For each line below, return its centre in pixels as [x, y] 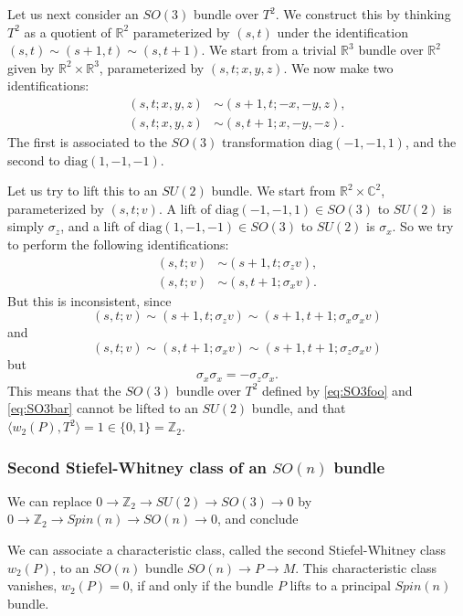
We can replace [50, 500]
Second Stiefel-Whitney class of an [137, 467]
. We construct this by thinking [363, 14]
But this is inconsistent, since [89, 300]
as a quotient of [68, 32]
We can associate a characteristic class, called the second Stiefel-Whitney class [227, 550]
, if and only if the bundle [201, 585]
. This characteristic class [366, 567]
